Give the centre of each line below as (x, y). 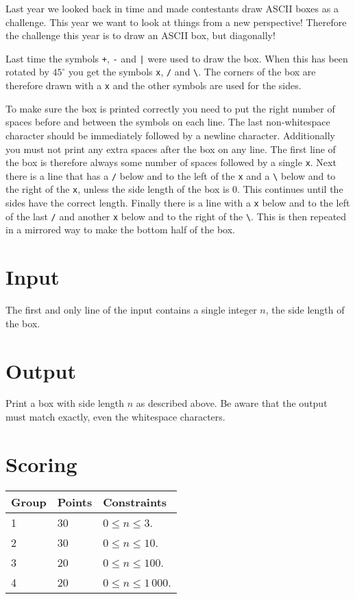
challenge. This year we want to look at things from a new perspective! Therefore (176, 22)
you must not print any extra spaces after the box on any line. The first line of (171, 149)
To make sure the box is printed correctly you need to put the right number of (170, 108)
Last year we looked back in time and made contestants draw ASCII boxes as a (172, 8)
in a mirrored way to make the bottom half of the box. (120, 230)
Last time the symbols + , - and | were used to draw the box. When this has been (177, 58)
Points (75, 502)
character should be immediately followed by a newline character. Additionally (170, 135)
